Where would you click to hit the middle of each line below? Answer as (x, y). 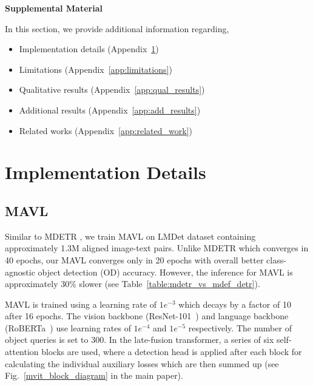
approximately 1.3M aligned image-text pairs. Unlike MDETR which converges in (157, 248)
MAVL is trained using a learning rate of (81, 304)
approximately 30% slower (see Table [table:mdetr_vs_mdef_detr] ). (133, 284)
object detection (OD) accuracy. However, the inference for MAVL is (165, 272)
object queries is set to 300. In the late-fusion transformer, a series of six (140, 340)
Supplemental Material (54, 8)
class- (276, 259)
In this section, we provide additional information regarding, (117, 28)
